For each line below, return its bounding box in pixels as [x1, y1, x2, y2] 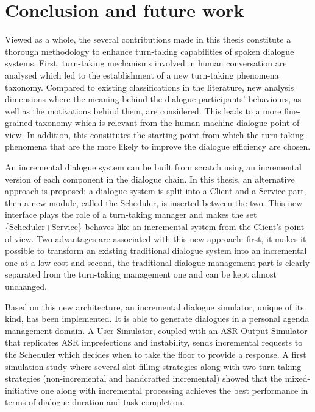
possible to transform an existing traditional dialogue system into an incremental [5, 244, 307, 257]
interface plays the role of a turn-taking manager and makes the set [5, 208, 257, 221]
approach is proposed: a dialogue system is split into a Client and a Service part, [5, 184, 306, 197]
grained [5, 116, 33, 129]
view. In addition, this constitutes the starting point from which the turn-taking [5, 128, 304, 141]
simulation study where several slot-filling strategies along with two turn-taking [5, 360, 302, 372]
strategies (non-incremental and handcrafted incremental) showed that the [5, 372, 282, 385]
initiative [5, 383, 38, 396]
